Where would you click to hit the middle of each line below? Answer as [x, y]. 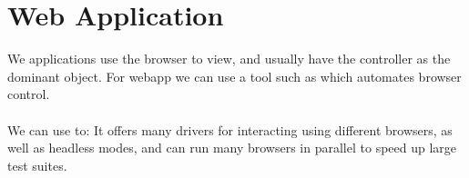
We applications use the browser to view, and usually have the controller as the [229, 59]
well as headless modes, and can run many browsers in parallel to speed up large [232, 148]
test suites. [37, 165]
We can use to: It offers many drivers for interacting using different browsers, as [230, 129]
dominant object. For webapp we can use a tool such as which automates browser [234, 76]
